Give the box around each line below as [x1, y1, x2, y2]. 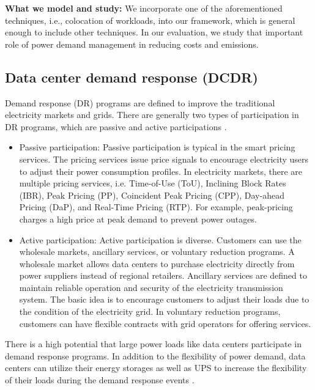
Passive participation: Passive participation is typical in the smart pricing [19, 141, 295, 153]
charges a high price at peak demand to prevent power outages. [19, 212, 257, 225]
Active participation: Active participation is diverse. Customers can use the [19, 233, 302, 246]
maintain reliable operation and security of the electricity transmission [19, 281, 283, 293]
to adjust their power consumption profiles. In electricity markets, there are [19, 164, 302, 177]
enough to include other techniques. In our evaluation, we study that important [5, 26, 303, 39]
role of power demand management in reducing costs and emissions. [5, 37, 259, 50]
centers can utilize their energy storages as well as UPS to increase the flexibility [5, 361, 307, 374]
